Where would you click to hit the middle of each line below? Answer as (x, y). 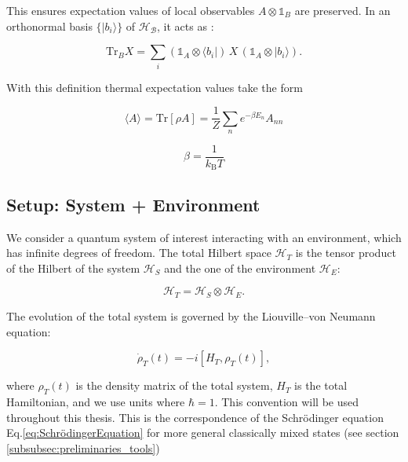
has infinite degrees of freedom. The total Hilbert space (139, 253)
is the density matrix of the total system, (174, 385)
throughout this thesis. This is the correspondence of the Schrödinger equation (195, 417)
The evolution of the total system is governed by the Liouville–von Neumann (191, 315)
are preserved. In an (342, 10)
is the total (321, 385)
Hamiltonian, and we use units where (96, 401)
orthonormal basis (49, 26)
